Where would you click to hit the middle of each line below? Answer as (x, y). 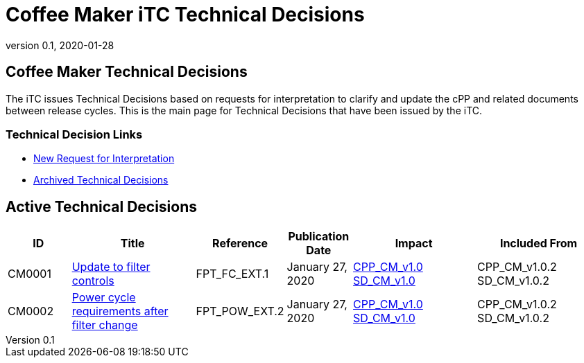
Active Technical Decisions (102, 206)
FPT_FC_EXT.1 (232, 274)
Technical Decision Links (74, 134)
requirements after (120, 311)
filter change (105, 325)
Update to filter (111, 267)
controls (93, 281)
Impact (414, 244)
